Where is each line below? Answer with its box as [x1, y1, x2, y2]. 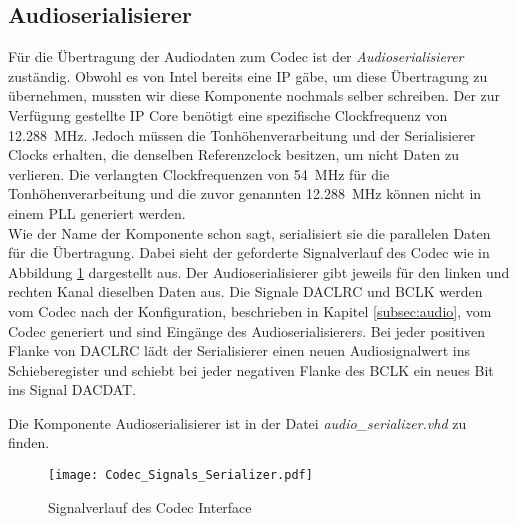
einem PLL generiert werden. [8, 202, 186, 223]
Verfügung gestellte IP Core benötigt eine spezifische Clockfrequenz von [8, 104, 448, 125]
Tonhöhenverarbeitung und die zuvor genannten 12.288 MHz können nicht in [8, 183, 482, 204]
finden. [8, 432, 50, 453]
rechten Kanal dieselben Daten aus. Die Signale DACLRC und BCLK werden [8, 281, 483, 302]
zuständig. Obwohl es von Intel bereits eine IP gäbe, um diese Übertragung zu [8, 65, 488, 86]
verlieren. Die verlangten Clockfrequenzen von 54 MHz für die [8, 163, 390, 184]
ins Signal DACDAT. [8, 379, 137, 400]
